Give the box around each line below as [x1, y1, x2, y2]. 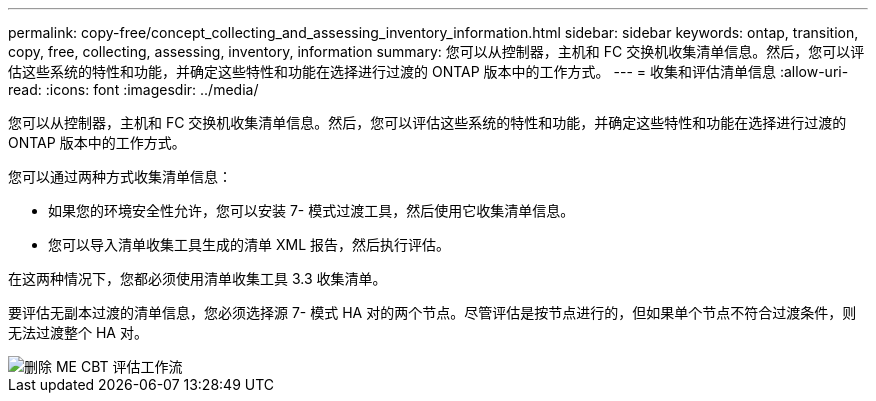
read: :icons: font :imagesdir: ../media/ [8, 81, 259, 98]
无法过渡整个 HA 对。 [8, 324, 148, 341]
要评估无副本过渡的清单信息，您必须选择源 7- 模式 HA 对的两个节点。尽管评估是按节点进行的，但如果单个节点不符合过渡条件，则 [8, 304, 857, 321]
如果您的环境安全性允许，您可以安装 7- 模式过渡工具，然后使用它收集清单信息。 [48, 202, 575, 219]
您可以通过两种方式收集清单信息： [8, 168, 232, 185]
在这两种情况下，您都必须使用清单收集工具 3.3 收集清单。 [8, 270, 387, 287]
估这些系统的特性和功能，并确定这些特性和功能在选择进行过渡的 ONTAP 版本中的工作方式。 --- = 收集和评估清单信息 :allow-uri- [8, 63, 849, 80]
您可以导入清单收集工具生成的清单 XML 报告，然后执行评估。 [48, 236, 450, 253]
